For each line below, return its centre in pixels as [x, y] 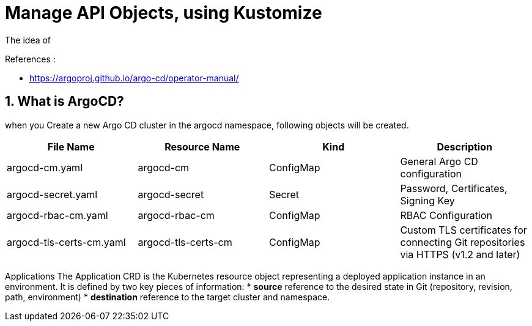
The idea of [28, 40]
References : [30, 59]
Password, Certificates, [454, 188]
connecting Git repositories [463, 242]
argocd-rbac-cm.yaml [57, 215]
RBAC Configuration [446, 215]
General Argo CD [439, 161]
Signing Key [427, 200]
